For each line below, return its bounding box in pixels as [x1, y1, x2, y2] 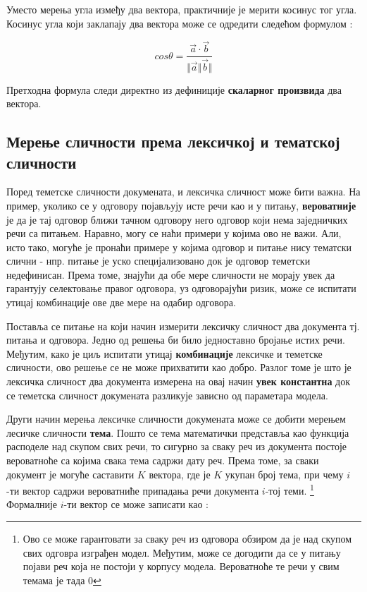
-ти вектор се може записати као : [63, 497, 209, 512]
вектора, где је [149, 466, 211, 481]
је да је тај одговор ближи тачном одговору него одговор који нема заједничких [6, 212, 348, 226]
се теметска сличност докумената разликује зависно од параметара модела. [6, 387, 328, 402]
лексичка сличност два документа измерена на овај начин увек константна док [6, 374, 351, 389]
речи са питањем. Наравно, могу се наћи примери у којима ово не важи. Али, [6, 226, 342, 241]
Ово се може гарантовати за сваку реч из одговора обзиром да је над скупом [23, 531, 352, 546]
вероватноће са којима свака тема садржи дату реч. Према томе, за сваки [6, 453, 319, 467]
